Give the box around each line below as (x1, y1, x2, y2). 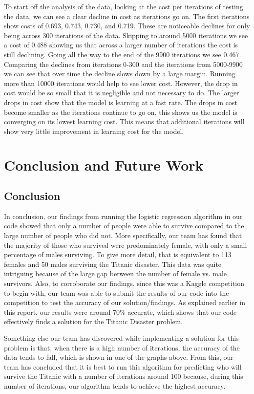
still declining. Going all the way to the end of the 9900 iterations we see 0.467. (4, 49, 241, 59)
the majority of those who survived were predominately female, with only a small (4, 240, 247, 250)
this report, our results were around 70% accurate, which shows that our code (4, 306, 237, 317)
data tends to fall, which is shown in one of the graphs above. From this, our (4, 352, 233, 362)
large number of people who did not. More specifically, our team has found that (4, 230, 242, 241)
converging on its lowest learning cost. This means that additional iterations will (4, 116, 245, 127)
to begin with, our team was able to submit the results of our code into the (4, 287, 229, 298)
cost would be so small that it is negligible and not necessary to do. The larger (4, 88, 239, 98)
